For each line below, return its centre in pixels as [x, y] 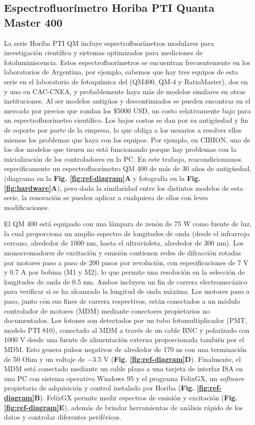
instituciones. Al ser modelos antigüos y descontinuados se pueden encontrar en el [127, 101]
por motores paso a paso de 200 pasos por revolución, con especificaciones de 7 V [126, 262]
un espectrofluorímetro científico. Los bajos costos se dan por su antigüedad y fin [126, 120]
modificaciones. [27, 207]
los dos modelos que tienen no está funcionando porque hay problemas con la [120, 149]
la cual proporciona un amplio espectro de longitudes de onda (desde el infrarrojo [127, 233]
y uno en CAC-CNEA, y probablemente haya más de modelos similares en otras [125, 91]
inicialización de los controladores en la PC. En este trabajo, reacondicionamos [123, 159]
